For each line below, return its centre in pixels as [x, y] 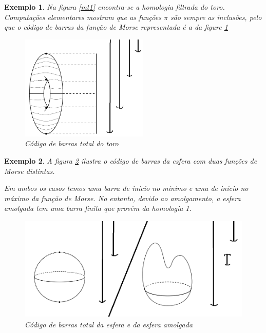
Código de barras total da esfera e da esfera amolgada [109, 325]
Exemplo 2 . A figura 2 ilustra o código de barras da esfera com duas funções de [131, 160]
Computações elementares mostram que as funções [83, 17]
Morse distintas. [30, 171]
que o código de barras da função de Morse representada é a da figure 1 [116, 27]
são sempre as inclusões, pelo [216, 17]
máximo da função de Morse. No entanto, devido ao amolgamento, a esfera [122, 198]
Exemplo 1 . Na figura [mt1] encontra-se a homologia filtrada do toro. [115, 7]
